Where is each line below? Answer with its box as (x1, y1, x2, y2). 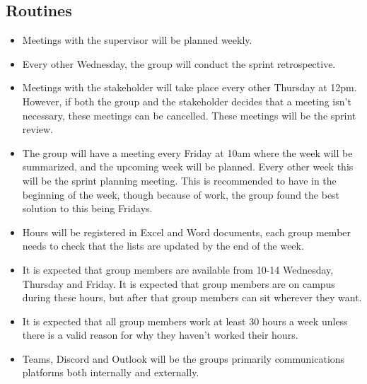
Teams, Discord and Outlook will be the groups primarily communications (22, 351, 345, 366)
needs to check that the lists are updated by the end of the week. (22, 238, 304, 253)
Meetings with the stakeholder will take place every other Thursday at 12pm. (22, 80, 357, 95)
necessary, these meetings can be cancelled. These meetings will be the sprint (22, 107, 356, 122)
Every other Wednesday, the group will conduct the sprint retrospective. (22, 56, 336, 71)
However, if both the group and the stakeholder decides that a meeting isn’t (22, 93, 351, 108)
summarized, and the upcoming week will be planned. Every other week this (22, 159, 354, 174)
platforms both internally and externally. (22, 365, 199, 380)
